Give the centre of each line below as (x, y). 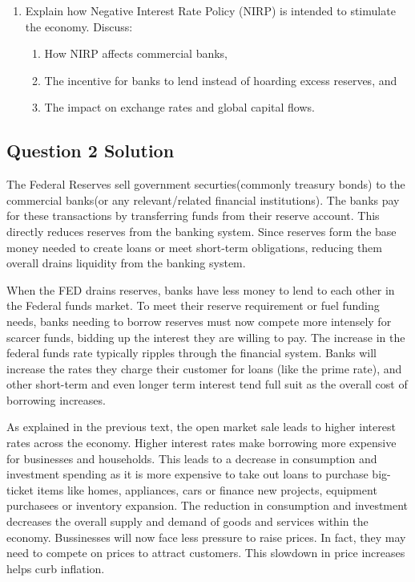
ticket (20, 489)
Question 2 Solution (91, 151)
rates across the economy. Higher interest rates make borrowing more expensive (201, 443)
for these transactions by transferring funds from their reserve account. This (193, 216)
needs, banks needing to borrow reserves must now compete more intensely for (199, 321)
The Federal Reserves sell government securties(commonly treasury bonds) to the (206, 184)
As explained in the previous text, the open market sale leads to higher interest (201, 427)
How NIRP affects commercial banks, (136, 53)
